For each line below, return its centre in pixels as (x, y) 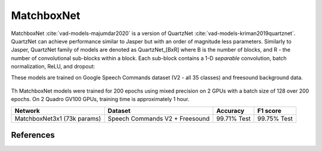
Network (27, 111)
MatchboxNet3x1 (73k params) (58, 118)
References (33, 135)
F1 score (269, 111)
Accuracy (230, 111)
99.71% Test (233, 118)
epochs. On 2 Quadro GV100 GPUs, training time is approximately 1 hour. (100, 99)
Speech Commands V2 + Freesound (159, 118)
